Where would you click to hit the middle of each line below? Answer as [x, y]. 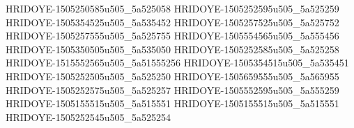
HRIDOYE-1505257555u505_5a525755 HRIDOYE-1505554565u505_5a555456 [172, 36]
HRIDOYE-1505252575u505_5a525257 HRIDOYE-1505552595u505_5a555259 [172, 90]
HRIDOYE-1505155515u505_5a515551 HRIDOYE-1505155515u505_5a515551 [172, 103]
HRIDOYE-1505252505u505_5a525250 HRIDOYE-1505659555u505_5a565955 [172, 76]
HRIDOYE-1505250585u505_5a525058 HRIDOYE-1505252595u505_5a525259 [172, 8]
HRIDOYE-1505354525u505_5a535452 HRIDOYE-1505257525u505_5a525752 [172, 22]
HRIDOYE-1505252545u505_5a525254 [88, 117]
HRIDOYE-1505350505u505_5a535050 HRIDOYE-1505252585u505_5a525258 [172, 49]
